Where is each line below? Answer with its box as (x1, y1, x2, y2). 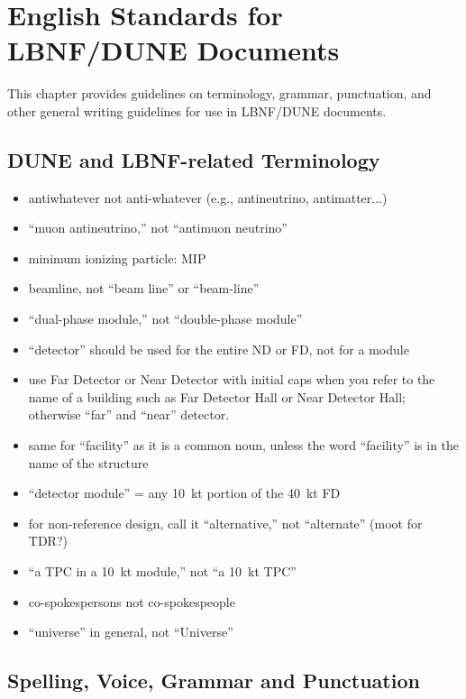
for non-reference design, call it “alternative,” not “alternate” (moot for (28, 513, 423, 532)
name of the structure (28, 453, 149, 472)
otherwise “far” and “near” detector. (28, 405, 230, 424)
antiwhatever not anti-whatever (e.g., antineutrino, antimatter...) (28, 188, 388, 207)
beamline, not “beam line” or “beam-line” (28, 279, 260, 298)
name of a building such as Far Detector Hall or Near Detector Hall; (28, 387, 406, 406)
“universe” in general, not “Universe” (28, 622, 233, 641)
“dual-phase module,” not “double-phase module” (28, 309, 303, 328)
